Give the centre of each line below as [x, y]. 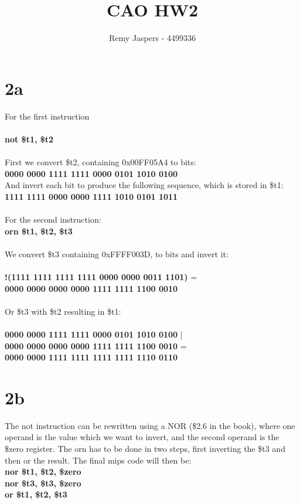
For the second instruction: [53, 219]
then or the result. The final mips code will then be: [98, 460]
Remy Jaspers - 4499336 [152, 38]
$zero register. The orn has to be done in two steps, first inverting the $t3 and [145, 449]
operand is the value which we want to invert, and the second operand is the [142, 437]
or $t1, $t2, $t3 [36, 494]
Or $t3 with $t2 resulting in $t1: [63, 311]
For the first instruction [47, 116]
